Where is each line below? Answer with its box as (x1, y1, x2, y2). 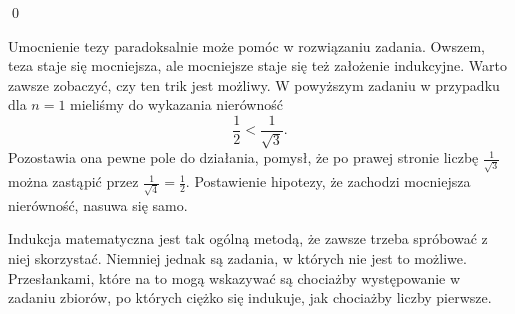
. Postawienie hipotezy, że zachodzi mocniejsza (185, 171, 471, 192)
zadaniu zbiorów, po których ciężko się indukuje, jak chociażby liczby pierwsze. (8, 287, 492, 308)
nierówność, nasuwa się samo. (8, 194, 188, 215)
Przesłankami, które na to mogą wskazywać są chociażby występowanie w (8, 267, 461, 288)
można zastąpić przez (8, 171, 139, 192)
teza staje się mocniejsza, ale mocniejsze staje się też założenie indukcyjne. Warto (8, 55, 507, 76)
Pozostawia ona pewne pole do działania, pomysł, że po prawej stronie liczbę (8, 147, 479, 168)
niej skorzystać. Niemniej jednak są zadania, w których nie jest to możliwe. (8, 248, 467, 269)
